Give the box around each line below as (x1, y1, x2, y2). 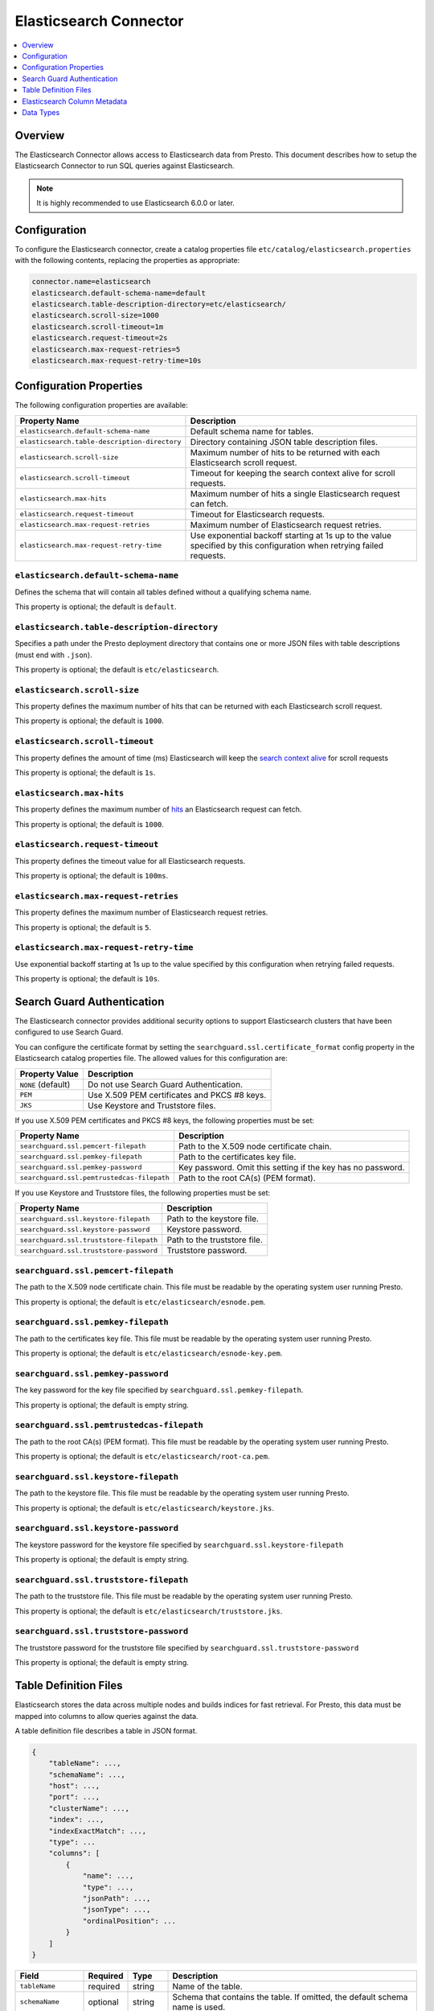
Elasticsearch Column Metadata (22, 97, 128, 106)
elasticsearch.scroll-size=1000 (31, 310, 160, 320)
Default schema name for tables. (190, 426, 314, 437)
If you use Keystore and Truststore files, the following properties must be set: (14, 1187, 271, 1198)
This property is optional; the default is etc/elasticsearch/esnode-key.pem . (14, 1348, 283, 1359)
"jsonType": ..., (82, 1905, 151, 1914)
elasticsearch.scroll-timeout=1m (31, 322, 164, 331)
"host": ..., (48, 1782, 100, 1791)
